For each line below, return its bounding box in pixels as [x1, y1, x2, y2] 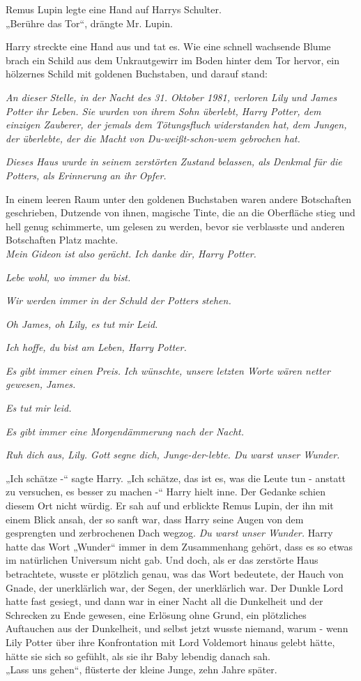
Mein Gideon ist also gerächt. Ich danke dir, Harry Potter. [6, 246, 256, 260]
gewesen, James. [6, 377, 76, 391]
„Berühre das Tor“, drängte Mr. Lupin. [6, 15, 173, 30]
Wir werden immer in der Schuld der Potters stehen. [6, 293, 231, 308]
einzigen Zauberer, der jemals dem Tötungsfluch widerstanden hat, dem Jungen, [6, 117, 347, 132]
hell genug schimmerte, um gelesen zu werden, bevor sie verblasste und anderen [6, 218, 345, 233]
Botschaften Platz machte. [6, 232, 118, 247]
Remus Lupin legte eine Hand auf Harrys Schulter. [6, 2, 222, 16]
